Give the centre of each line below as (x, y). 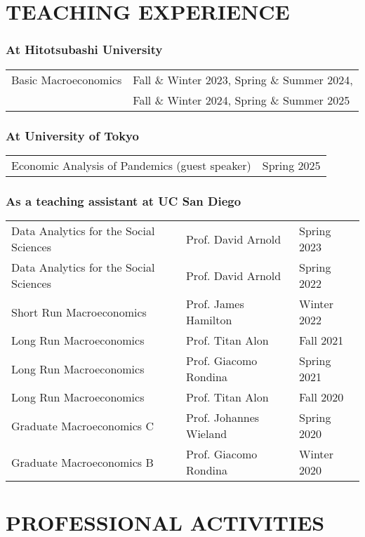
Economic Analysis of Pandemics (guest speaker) (131, 165)
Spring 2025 (291, 165)
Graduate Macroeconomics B (82, 462)
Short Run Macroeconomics (79, 312)
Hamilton (209, 320)
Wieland (206, 434)
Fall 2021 (321, 340)
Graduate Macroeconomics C (82, 425)
